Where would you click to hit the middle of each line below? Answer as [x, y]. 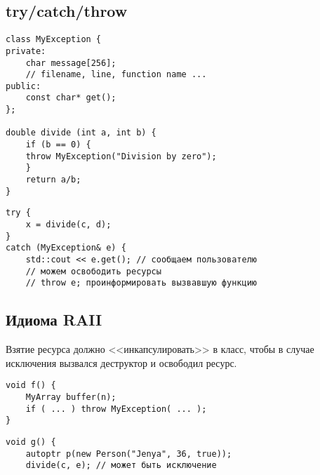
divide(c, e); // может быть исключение [121, 466]
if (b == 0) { [58, 145]
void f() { [31, 386]
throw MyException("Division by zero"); [121, 156]
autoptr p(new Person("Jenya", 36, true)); [129, 454]
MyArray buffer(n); [71, 397]
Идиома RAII [54, 320]
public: [24, 86]
